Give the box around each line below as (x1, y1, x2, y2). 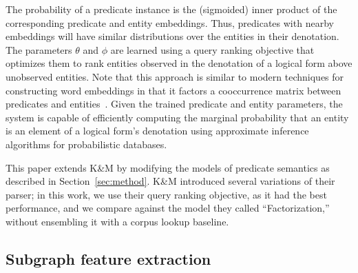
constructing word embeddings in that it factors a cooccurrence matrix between (6, 83, 341, 97)
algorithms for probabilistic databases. (6, 136, 167, 151)
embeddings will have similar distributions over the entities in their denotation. (6, 29, 339, 43)
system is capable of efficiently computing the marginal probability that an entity (6, 110, 349, 124)
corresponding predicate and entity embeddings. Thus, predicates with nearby (6, 15, 334, 30)
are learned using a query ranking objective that (110, 42, 315, 57)
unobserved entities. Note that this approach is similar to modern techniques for (6, 69, 344, 83)
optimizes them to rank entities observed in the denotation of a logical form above (6, 56, 352, 70)
